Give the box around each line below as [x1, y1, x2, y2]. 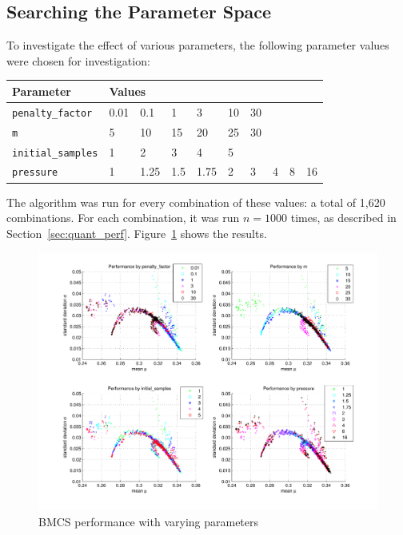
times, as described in [290, 209, 397, 226]
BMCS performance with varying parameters [38, 513, 259, 529]
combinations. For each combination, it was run [6, 209, 240, 226]
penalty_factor [12, 107, 93, 119]
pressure [12, 167, 58, 179]
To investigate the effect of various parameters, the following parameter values [6, 37, 389, 53]
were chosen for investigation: [6, 52, 150, 69]
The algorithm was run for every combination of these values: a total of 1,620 [6, 193, 385, 210]
